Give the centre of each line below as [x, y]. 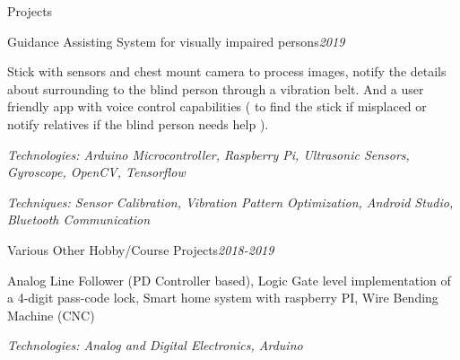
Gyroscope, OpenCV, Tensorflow [96, 172]
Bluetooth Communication [79, 220]
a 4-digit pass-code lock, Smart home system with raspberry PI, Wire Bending [223, 298]
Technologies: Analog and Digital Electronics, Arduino [155, 345]
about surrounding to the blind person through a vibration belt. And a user [216, 88]
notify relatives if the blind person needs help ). [138, 123]
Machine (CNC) [51, 315]
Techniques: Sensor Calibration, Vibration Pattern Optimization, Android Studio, [230, 202]
